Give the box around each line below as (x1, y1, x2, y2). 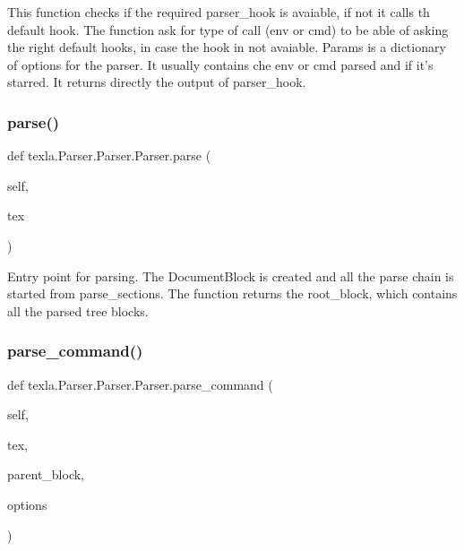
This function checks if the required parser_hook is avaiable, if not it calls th (7, 3, 430, 21)
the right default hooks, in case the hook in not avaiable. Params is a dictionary (7, 38, 446, 56)
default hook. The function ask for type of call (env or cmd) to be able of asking (7, 20, 449, 39)
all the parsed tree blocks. (7, 301, 149, 320)
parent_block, (7, 465, 85, 484)
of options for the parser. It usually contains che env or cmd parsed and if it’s (7, 55, 434, 73)
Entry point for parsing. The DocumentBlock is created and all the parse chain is (7, 266, 454, 285)
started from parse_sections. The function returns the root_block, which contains (7, 284, 458, 303)
